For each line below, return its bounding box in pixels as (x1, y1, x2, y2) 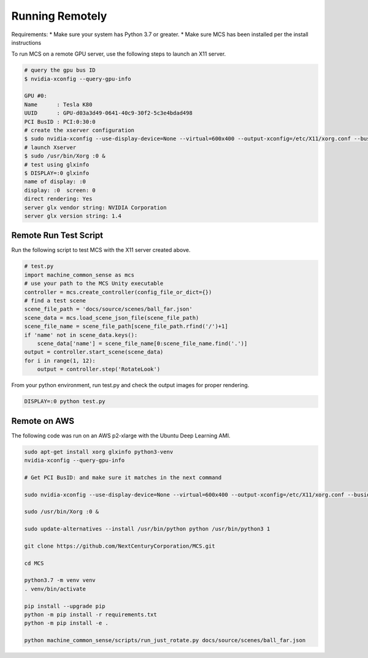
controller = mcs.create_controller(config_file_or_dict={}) (24, 289, 212, 295)
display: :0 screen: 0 (24, 187, 96, 194)
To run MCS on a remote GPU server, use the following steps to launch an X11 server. (11, 50, 226, 58)
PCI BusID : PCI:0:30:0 (24, 118, 96, 125)
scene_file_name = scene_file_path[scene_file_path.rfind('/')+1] (24, 323, 228, 330)
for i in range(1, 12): (24, 357, 96, 364)
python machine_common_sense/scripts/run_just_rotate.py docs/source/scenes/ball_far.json (24, 637, 306, 644)
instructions (11, 39, 42, 46)
